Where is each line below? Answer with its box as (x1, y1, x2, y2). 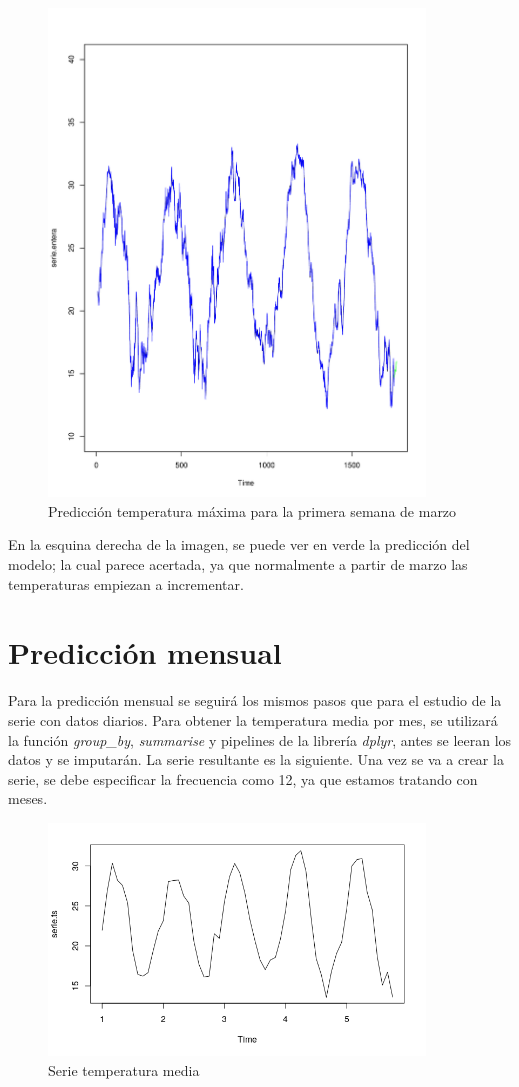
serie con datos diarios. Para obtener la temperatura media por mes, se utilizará (8, 709, 498, 730)
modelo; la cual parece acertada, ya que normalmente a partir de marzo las (8, 554, 468, 575)
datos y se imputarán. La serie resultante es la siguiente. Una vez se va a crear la (8, 749, 504, 770)
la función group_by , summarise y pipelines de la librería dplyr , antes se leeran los (8, 729, 512, 750)
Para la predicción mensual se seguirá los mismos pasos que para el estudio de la (8, 690, 502, 711)
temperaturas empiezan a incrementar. (8, 573, 244, 594)
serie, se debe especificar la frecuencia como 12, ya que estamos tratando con (8, 768, 478, 789)
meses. (8, 788, 48, 809)
